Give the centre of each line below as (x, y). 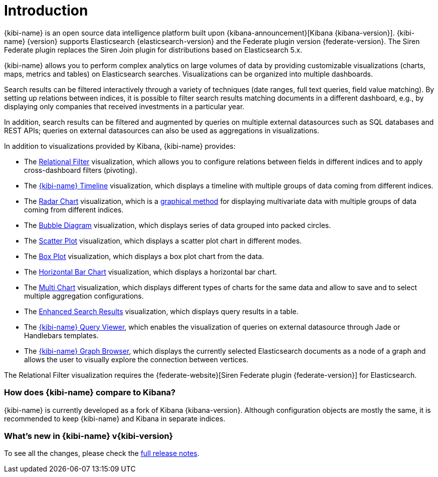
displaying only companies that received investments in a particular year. (124, 106)
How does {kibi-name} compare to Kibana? (90, 393)
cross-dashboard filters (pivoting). (81, 170)
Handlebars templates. (61, 335)
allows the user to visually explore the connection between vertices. (136, 359)
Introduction (46, 11)
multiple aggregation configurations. (84, 296)
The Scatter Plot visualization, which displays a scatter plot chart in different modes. (163, 241)
